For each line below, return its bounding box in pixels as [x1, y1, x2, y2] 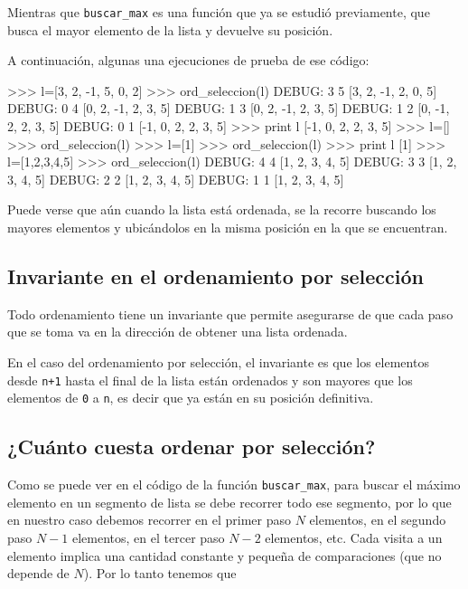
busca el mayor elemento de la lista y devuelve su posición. [7, 20, 333, 39]
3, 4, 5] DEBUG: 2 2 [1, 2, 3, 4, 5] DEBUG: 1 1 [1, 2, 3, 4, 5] [7, 169, 344, 188]
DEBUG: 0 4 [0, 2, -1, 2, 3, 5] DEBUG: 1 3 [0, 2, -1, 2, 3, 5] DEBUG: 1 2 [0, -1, [7, 99, 450, 118]
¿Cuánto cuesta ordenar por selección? [7, 432, 376, 461]
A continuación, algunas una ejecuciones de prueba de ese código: [7, 51, 370, 70]
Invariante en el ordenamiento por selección [7, 261, 425, 290]
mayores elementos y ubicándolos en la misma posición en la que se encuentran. [7, 218, 448, 236]
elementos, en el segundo [309, 510, 446, 529]
